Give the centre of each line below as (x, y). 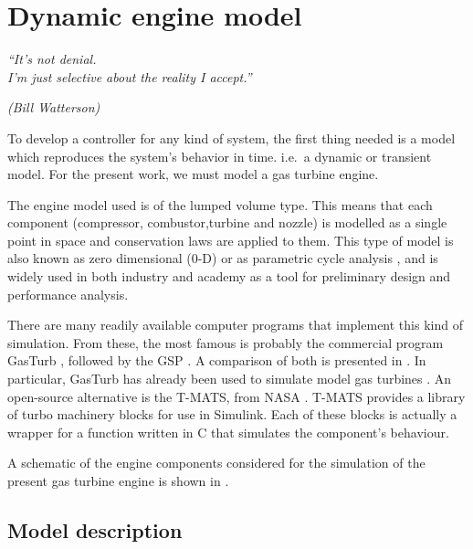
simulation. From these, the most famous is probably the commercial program (226, 342)
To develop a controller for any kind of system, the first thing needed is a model (231, 137)
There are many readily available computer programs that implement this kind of (235, 325)
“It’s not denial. (52, 59)
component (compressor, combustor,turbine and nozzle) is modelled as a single (227, 222)
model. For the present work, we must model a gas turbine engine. (193, 174)
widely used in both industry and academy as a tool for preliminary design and (229, 276)
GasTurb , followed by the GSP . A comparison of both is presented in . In (217, 360)
